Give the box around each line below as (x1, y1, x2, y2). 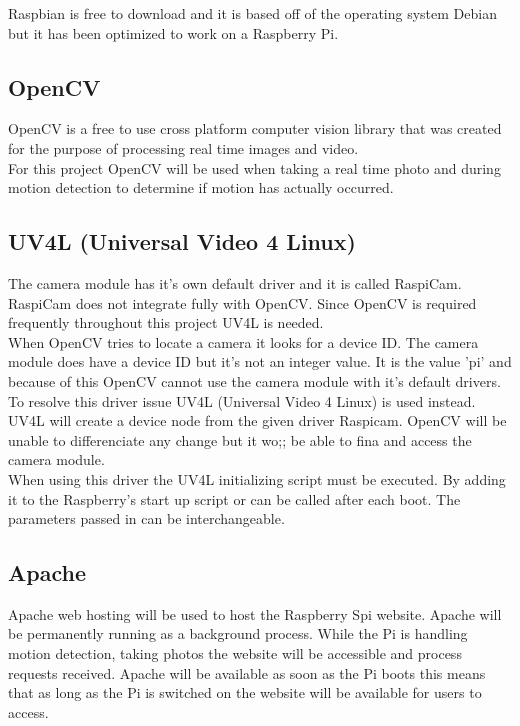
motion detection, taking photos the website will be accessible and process (8, 643, 462, 664)
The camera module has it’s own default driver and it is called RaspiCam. (8, 272, 462, 293)
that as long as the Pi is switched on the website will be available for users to (8, 682, 482, 703)
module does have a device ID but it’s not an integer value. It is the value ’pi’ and (8, 351, 512, 372)
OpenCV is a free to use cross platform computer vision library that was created (8, 118, 502, 139)
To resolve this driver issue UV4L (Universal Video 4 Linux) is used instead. (8, 390, 476, 411)
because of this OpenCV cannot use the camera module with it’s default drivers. (8, 370, 501, 391)
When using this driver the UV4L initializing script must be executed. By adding (8, 468, 506, 489)
